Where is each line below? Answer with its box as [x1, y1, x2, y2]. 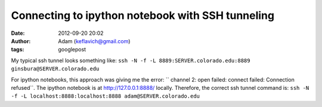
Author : [11, 37, 31, 44]
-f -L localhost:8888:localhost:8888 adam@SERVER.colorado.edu [11, 93, 200, 100]
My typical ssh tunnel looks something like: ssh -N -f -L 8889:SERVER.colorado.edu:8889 [11, 57, 250, 64]
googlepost [58, 46, 86, 53]
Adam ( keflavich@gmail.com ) [58, 37, 131, 44]
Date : [11, 30, 25, 37]
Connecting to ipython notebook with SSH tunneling [11, 9, 274, 22]
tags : [11, 46, 24, 53]
